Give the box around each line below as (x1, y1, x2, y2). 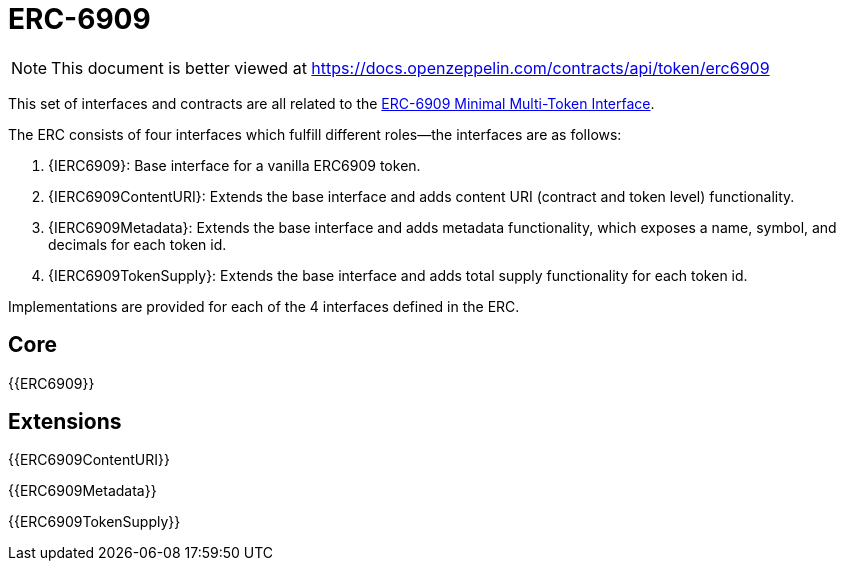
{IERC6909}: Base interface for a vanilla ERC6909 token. (48, 156, 421, 174)
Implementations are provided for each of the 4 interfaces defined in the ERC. (8, 297, 520, 315)
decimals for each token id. (48, 235, 227, 253)
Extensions (8, 409, 122, 435)
